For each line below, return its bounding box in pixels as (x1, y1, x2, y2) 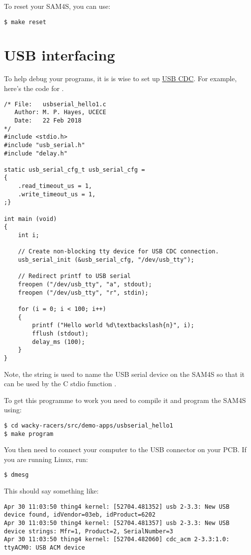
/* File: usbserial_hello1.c (4, 100, 106, 108)
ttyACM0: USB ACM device (4, 544, 85, 551)
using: (4, 404, 22, 415)
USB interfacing (4, 45, 115, 65)
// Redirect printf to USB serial (18, 273, 131, 280)
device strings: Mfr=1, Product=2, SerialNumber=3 (4, 527, 173, 535)
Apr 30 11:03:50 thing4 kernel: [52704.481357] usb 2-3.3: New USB (4, 520, 230, 526)
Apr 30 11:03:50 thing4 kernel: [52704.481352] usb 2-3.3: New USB (4, 503, 230, 510)
